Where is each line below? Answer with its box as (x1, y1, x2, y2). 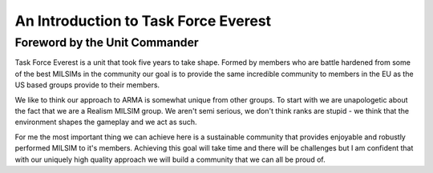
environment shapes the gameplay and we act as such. (14, 117, 197, 127)
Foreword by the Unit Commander (14, 35, 200, 50)
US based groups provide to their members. (14, 80, 160, 90)
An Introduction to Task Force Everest (14, 12, 272, 30)
